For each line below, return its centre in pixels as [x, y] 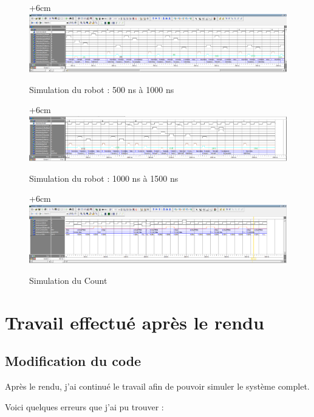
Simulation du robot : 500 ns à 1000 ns [102, 89]
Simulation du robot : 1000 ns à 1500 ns [104, 178]
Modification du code [73, 361]
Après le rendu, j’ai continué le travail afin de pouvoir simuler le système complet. [157, 386]
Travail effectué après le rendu [135, 322]
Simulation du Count [68, 280]
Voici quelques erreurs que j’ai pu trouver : [84, 406]
